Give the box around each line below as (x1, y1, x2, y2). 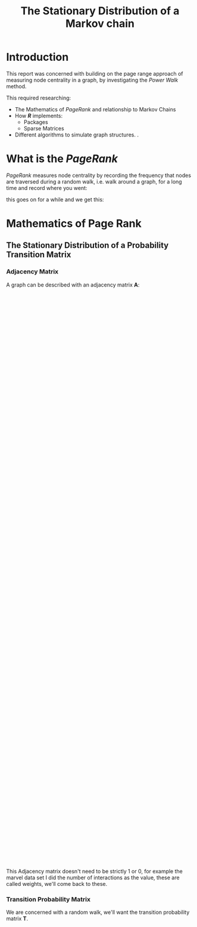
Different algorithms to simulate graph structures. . (14, 131, 139, 138)
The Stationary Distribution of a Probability (6, 240, 169, 251)
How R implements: (14, 112, 63, 119)
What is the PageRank (6, 152, 118, 166)
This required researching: (6, 94, 71, 101)
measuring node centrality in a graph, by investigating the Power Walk (6, 76, 179, 83)
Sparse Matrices (23, 125, 64, 132)
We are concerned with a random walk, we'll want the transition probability (6, 909, 190, 916)
